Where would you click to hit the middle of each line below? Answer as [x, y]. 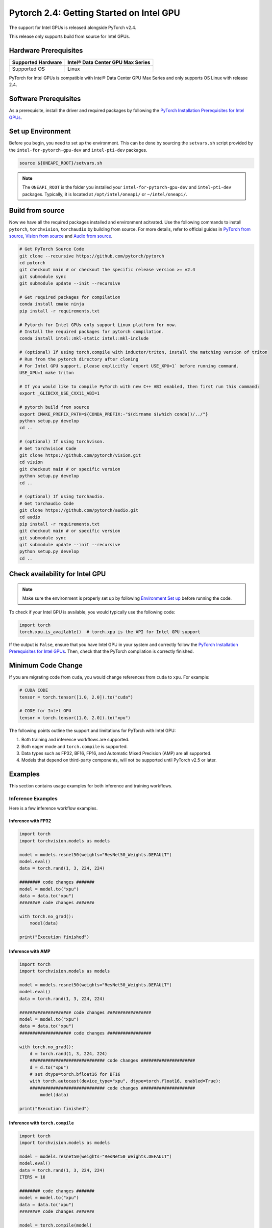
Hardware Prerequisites [46, 50]
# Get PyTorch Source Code [52, 249]
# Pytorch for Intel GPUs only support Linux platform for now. [98, 325]
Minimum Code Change [46, 666]
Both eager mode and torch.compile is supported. [74, 746]
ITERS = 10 [32, 1177]
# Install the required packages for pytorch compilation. [92, 331]
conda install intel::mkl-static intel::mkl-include [84, 338]
